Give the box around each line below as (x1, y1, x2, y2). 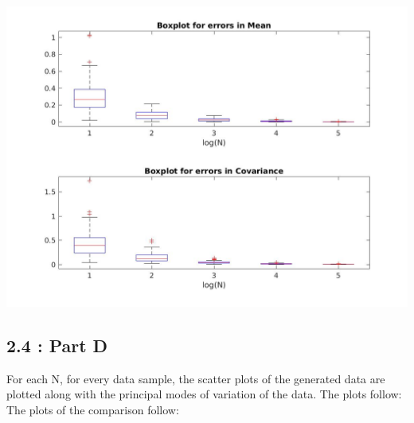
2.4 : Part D (6, 332, 108, 357)
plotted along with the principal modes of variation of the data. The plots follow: (6, 386, 402, 402)
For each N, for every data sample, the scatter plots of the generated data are (6, 370, 385, 386)
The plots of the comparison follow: (6, 401, 179, 417)
